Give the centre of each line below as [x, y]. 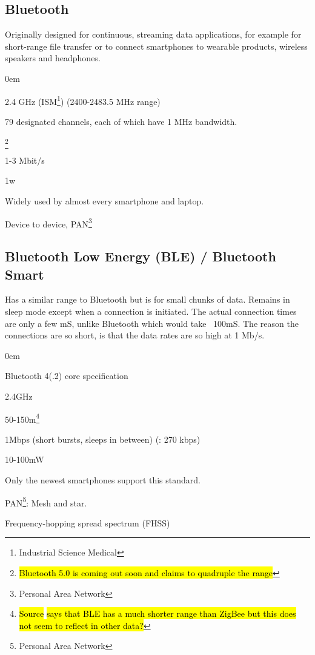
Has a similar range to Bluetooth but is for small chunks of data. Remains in [148, 299]
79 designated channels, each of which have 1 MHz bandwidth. [121, 121]
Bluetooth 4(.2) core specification [67, 376]
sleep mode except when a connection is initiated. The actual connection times [151, 311]
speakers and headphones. [53, 58]
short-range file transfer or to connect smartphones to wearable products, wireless [156, 46]
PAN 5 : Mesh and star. [46, 502]
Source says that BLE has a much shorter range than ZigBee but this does [157, 613]
